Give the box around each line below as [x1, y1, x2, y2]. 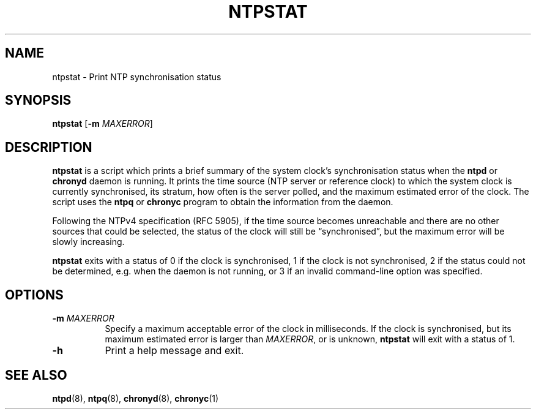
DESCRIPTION [5, 139, 92, 155]
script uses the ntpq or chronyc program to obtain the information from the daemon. [52, 197, 393, 208]
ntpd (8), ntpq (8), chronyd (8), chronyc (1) [52, 393, 219, 404]
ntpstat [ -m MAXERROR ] [52, 118, 153, 129]
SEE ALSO [5, 367, 67, 383]
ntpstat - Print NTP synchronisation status [52, 71, 221, 82]
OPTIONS [5, 287, 64, 303]
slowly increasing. [52, 236, 125, 247]
